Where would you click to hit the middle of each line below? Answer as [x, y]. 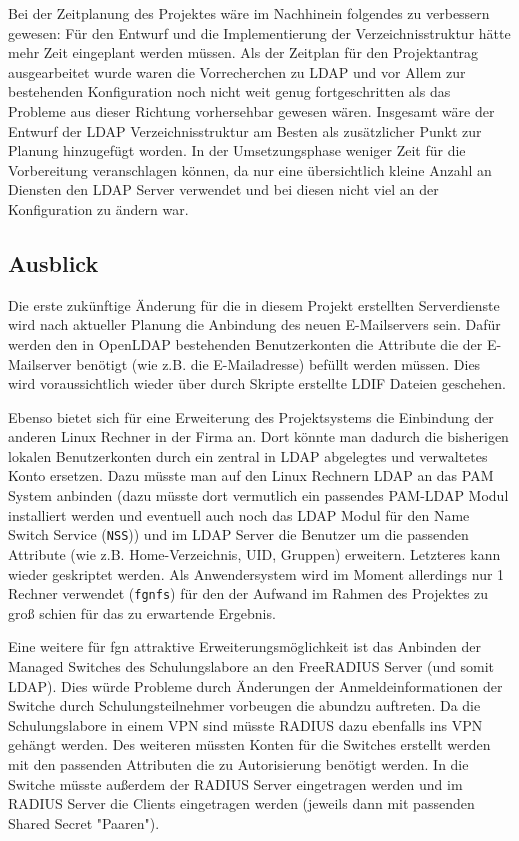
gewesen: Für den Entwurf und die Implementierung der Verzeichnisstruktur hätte [259, 32]
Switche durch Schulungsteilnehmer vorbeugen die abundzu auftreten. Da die [244, 705]
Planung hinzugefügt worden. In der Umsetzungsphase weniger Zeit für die [237, 150]
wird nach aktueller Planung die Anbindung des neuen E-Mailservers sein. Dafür [254, 324]
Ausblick [53, 262]
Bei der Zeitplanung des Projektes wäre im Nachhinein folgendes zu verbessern [249, 13]
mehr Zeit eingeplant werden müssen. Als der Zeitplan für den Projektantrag [243, 52]
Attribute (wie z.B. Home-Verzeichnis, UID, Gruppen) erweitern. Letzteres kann [254, 553]
